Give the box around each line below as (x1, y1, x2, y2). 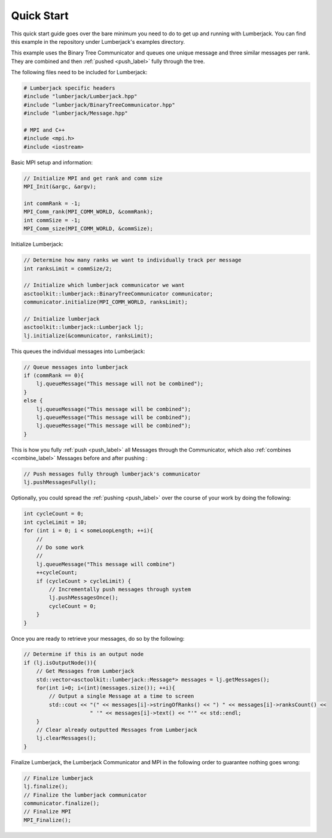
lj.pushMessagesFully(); (23, 479, 97, 486)
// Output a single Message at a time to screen (48, 693, 194, 700)
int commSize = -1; (23, 216, 81, 224)
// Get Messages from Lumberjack (36, 668, 135, 674)
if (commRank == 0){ (23, 372, 84, 379)
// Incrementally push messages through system (48, 586, 191, 593)
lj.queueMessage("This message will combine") (36, 560, 176, 568)
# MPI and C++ (23, 126, 65, 134)
